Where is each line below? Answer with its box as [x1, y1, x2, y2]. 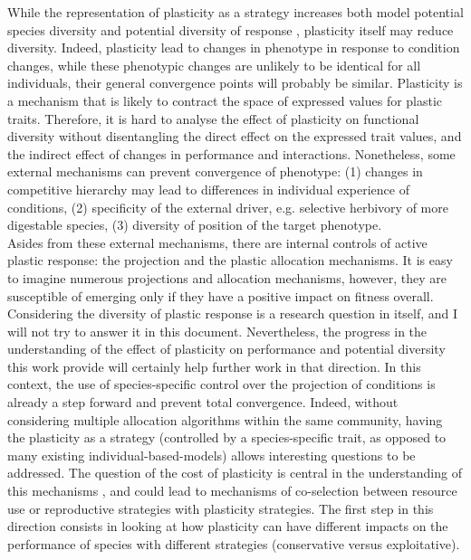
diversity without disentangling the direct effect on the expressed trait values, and [7, 127, 462, 146]
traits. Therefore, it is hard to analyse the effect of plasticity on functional [7, 109, 419, 128]
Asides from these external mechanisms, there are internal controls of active [7, 233, 428, 252]
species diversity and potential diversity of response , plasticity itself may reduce [7, 20, 454, 39]
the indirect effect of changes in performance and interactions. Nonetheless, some [7, 144, 456, 163]
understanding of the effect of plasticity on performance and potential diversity [7, 339, 446, 358]
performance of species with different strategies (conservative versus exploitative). [7, 534, 460, 553]
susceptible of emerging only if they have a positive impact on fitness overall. [7, 286, 434, 305]
